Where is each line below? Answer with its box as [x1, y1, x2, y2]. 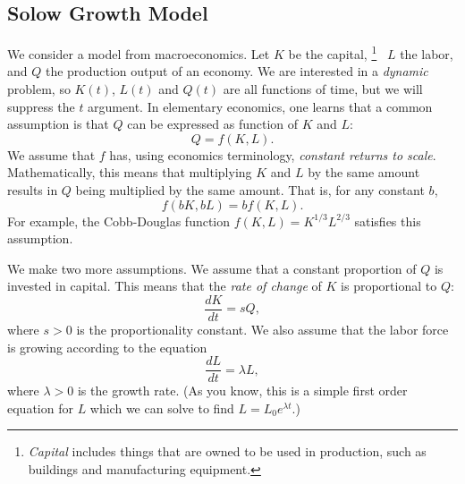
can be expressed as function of [127, 115, 299, 133]
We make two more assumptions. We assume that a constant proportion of [7, 259, 417, 277]
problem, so [7, 80, 71, 98]
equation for [7, 398, 73, 417]
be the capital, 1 [288, 42, 377, 63]
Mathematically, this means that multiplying [7, 163, 252, 182]
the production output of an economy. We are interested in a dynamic [45, 62, 428, 81]
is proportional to [341, 276, 437, 295]
